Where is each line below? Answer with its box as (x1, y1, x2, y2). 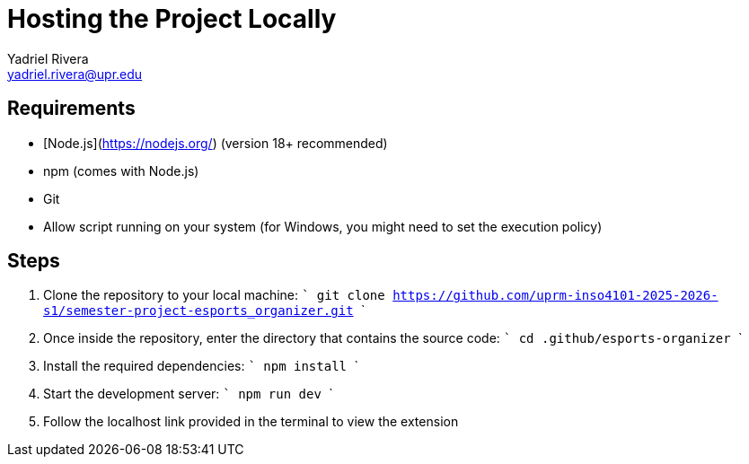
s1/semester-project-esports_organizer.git (43, 303, 354, 319)
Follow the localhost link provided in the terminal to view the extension (43, 414, 459, 430)
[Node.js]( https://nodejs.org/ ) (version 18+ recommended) (43, 135, 388, 151)
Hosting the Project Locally (7, 4, 337, 34)
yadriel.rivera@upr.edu (7, 66, 143, 82)
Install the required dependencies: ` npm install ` (43, 358, 358, 374)
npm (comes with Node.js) (43, 162, 199, 179)
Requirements (7, 97, 136, 120)
